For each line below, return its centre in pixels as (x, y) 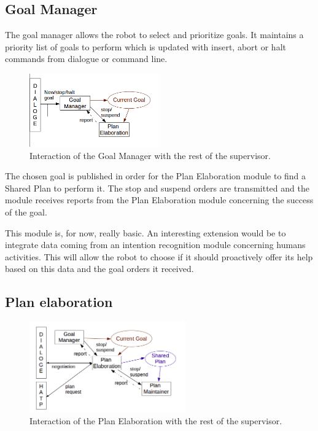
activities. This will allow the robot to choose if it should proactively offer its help (159, 256)
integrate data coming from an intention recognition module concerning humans (155, 245)
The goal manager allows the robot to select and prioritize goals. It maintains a (154, 35)
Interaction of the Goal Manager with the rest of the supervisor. (150, 155)
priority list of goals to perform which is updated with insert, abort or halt (145, 46)
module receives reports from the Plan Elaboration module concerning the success (159, 200)
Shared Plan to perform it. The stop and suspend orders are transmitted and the (157, 188)
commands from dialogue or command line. (86, 59)
